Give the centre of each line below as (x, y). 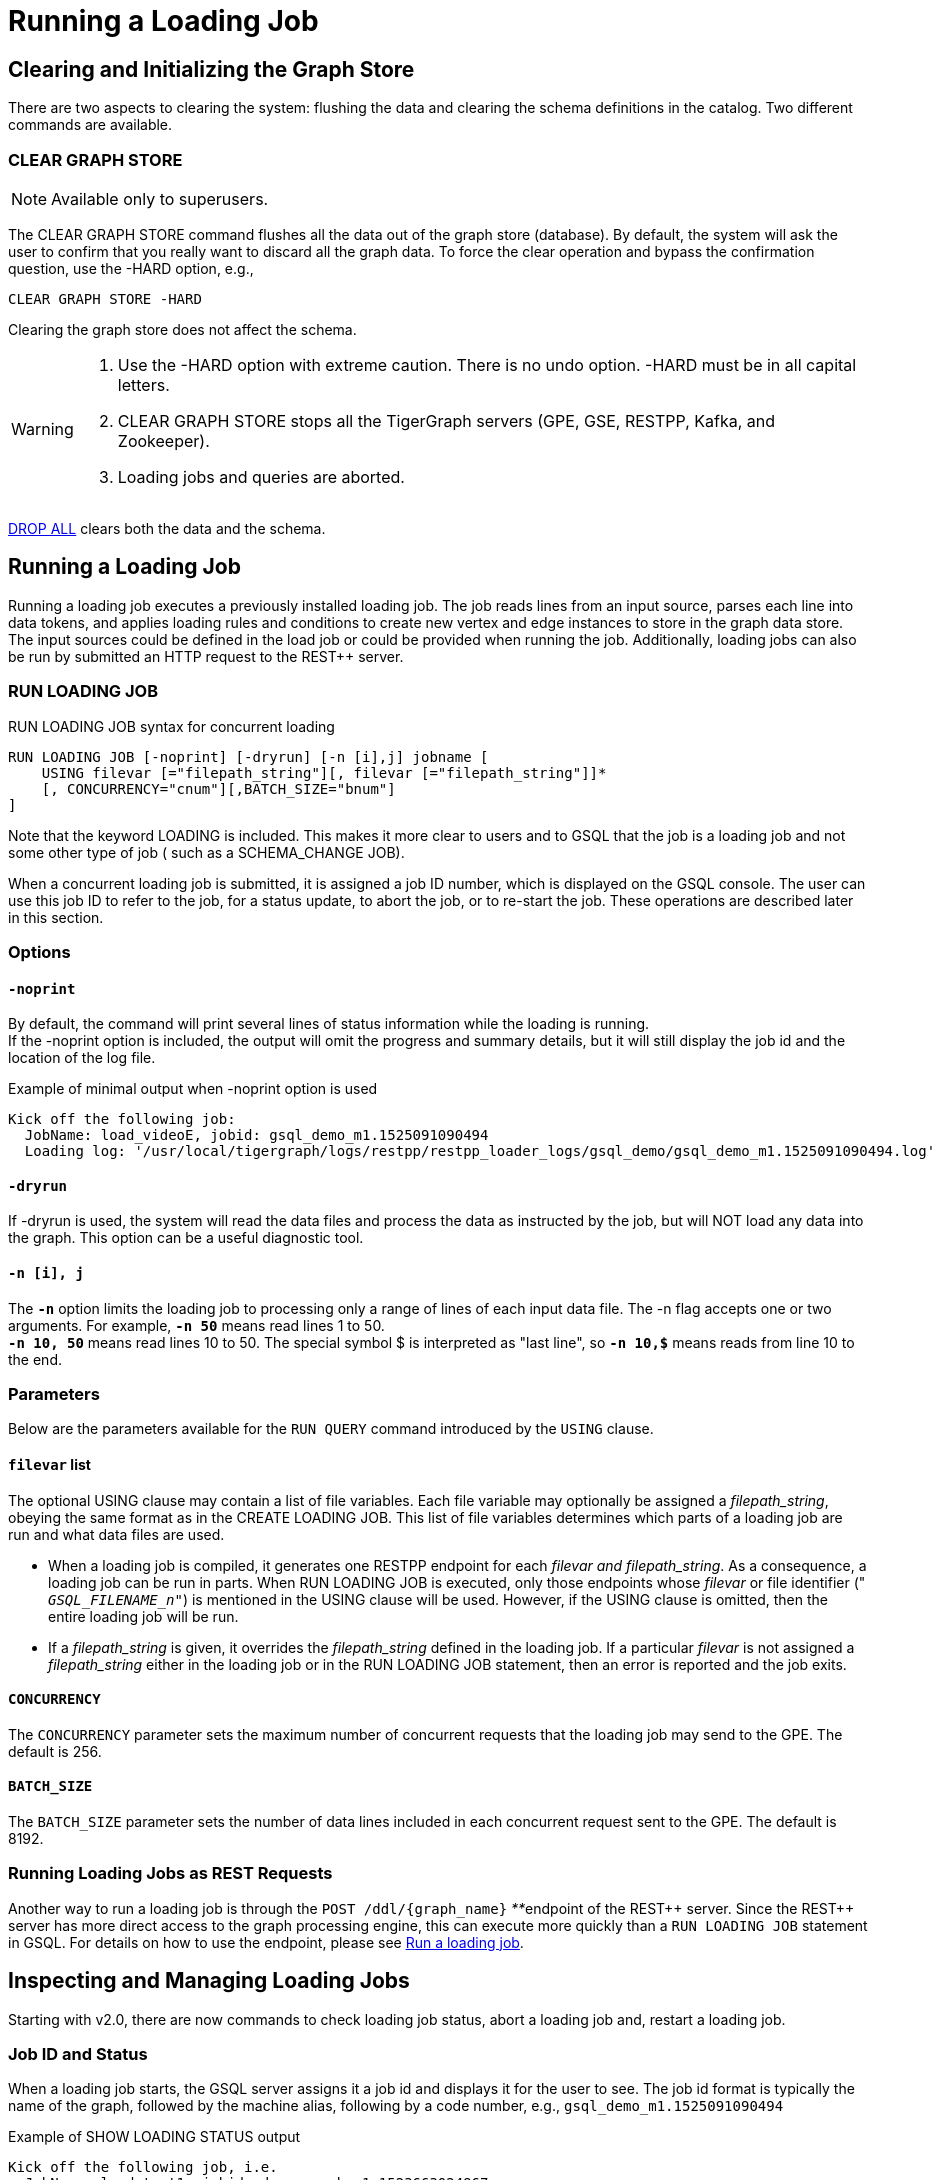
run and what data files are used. (116, 1534)
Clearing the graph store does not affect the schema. (182, 329)
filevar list (49, 1464)
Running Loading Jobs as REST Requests (170, 1873)
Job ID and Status (78, 2053)
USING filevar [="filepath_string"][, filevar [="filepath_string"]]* (324, 772)
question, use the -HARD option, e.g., (131, 268)
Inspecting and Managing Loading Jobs (209, 1981)
